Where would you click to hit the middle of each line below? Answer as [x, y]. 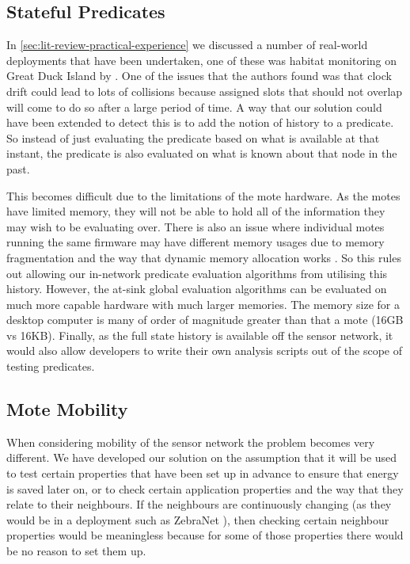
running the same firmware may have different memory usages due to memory [196, 242]
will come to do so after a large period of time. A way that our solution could [194, 107]
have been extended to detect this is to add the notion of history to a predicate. [200, 122]
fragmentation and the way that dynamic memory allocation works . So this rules [204, 257]
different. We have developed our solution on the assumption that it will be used [202, 457]
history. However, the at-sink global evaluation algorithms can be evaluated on [197, 289]
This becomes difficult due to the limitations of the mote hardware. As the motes [203, 195]
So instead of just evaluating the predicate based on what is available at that [193, 137]
